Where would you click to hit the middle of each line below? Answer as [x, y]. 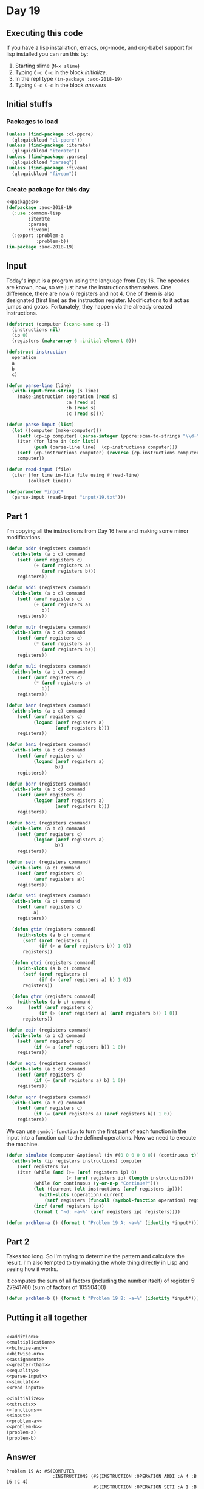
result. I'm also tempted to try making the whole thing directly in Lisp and [97, 1263]
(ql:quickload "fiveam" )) [45, 174]
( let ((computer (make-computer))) [57, 430]
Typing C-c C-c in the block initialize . [61, 72]
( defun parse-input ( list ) [40, 425]
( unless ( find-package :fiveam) [47, 168]
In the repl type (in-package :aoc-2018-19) [69, 79]
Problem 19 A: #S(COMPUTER [40, 1471]
